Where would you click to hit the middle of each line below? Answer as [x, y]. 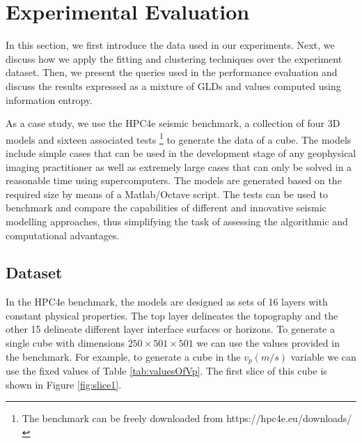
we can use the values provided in [268, 343]
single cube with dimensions [65, 343]
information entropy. [49, 99]
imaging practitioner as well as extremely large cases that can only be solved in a [179, 166]
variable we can [323, 356]
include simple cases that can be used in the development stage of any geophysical [181, 152]
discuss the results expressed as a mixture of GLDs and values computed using [173, 85]
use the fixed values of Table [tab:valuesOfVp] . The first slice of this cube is [166, 371]
